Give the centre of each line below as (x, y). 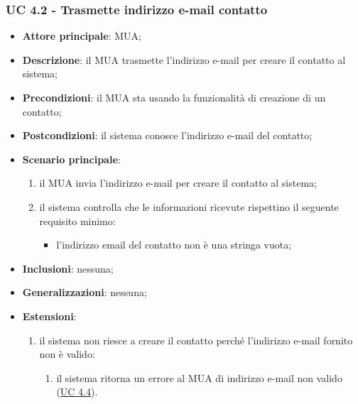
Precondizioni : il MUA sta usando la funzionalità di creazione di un (174, 97)
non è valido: (67, 354)
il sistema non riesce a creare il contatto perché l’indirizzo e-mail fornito (196, 340)
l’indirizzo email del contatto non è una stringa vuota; (174, 245)
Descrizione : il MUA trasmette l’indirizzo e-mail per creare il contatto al (184, 59)
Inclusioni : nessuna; (68, 268)
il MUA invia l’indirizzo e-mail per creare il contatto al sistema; (178, 183)
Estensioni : (49, 316)
